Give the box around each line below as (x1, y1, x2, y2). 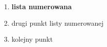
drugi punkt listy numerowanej (11, 17, 104, 28)
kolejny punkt (11, 34, 53, 44)
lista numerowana (11, 1, 72, 11)
